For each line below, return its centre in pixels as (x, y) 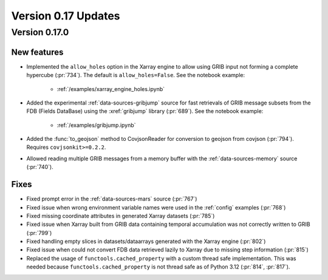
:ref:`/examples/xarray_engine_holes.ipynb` (111, 89)
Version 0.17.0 (40, 32)
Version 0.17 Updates (66, 16)
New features (37, 52)
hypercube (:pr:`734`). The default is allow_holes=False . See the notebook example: (136, 75)
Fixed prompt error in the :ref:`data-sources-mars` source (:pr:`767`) (112, 199)
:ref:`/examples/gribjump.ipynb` (96, 125)
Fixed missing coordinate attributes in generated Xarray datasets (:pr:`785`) (121, 216)
